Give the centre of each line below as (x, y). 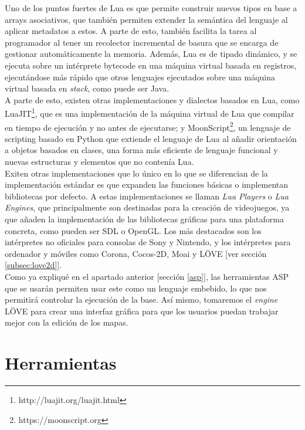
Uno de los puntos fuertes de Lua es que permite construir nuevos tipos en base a (151, 8)
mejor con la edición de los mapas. (67, 322)
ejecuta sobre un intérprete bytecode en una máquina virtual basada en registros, (151, 65)
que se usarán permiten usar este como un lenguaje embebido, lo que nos (136, 288)
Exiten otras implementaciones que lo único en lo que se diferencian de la (136, 173)
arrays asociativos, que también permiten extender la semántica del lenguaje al (146, 19)
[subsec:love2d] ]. (33, 265)
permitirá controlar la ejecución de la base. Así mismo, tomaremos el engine (141, 299)
